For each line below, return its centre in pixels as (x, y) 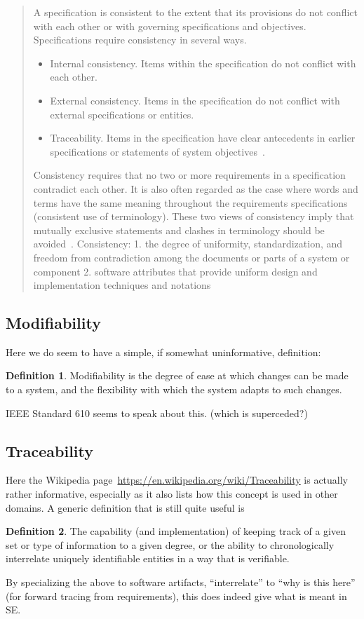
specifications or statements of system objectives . (157, 151)
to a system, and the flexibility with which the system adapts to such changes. (174, 389)
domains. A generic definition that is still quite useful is (125, 507)
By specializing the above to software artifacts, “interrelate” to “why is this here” (181, 582)
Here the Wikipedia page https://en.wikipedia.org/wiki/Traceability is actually (177, 480)
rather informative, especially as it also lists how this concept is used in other (172, 494)
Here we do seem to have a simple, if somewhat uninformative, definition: (163, 352)
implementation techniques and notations (122, 285)
